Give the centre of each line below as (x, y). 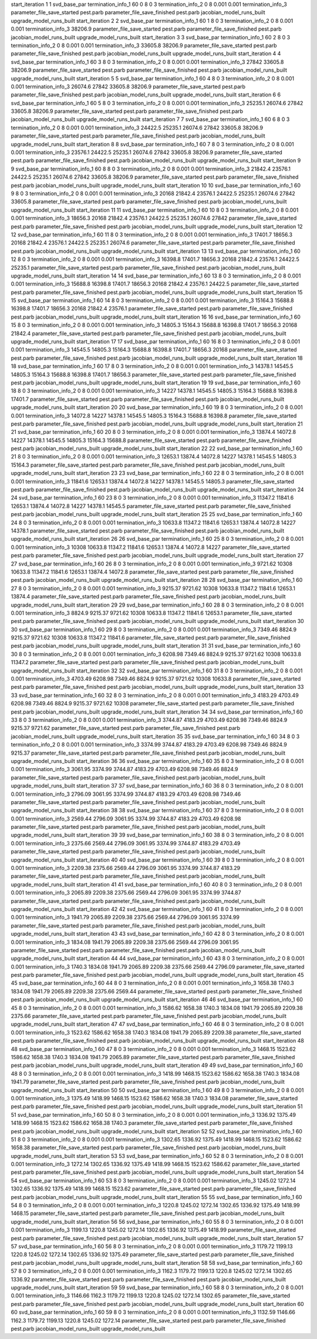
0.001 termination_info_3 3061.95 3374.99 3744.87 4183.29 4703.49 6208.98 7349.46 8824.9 (124, 769)
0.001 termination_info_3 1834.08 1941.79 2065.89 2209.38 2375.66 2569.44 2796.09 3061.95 (125, 942)
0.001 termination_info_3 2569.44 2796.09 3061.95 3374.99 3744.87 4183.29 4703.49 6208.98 (126, 819)
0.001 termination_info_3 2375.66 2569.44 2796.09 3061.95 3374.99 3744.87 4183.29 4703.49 (126, 843)
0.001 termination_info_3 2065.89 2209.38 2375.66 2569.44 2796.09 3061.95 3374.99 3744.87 (126, 893)
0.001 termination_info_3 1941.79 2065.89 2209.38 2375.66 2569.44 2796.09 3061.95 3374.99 (125, 918)
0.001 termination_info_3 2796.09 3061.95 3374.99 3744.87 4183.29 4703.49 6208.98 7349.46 (126, 794)
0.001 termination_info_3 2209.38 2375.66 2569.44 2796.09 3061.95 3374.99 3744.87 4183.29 (126, 868)
